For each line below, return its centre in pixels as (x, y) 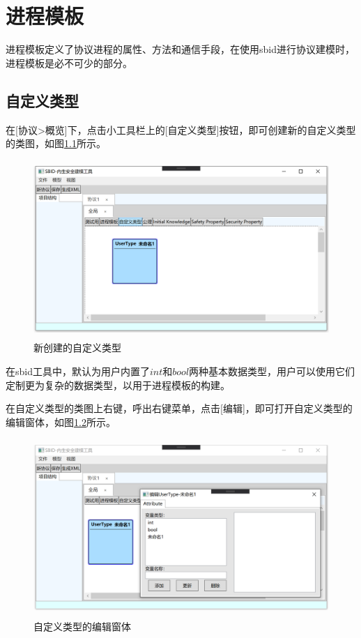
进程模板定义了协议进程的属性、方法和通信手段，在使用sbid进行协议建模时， (180, 49)
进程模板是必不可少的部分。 (69, 62)
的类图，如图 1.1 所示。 (56, 143)
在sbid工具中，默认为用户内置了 (78, 371)
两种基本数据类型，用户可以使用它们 (272, 371)
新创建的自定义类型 (77, 348)
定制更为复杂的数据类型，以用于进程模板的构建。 (118, 385)
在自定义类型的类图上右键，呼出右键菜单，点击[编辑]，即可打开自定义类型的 (179, 408)
